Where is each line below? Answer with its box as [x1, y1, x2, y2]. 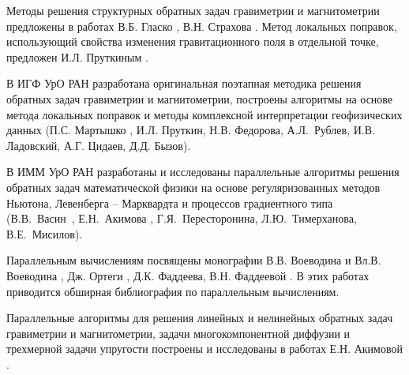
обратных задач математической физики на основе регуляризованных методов [6, 178, 381, 195]
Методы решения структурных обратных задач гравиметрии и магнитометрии [6, 2, 380, 18]
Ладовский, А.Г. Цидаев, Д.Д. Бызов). [6, 137, 191, 153]
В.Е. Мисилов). [6, 225, 83, 242]
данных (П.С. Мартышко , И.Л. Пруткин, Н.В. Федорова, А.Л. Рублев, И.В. [6, 122, 375, 138]
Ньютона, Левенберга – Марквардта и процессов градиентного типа [6, 194, 333, 211]
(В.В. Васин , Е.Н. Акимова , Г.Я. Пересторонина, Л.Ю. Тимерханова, [6, 210, 357, 227]
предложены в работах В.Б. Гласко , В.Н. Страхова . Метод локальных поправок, [6, 17, 397, 34]
